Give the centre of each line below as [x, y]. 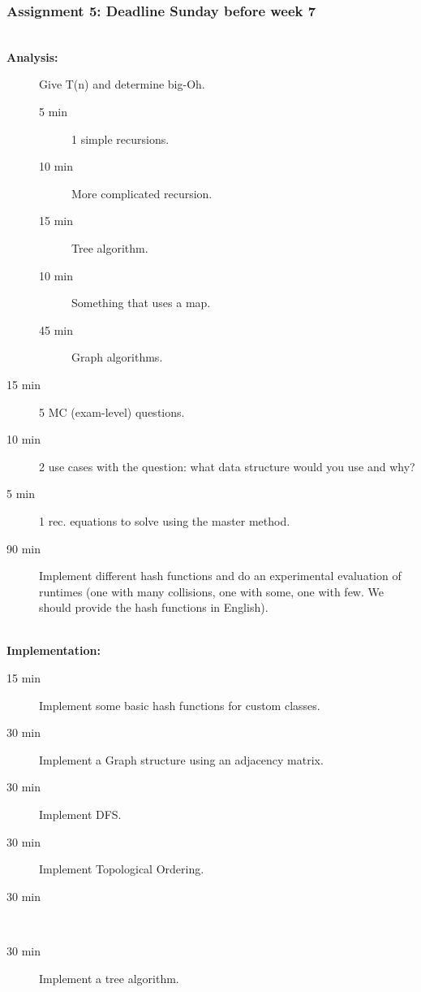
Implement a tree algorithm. [109, 978]
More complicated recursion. [142, 193]
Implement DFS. [80, 814]
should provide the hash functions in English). [154, 607]
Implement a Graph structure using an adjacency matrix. [181, 759]
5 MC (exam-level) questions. [112, 412]
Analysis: [32, 56]
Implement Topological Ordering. [122, 869]
